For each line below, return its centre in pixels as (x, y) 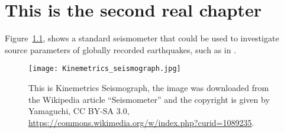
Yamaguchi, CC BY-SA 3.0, (79, 111)
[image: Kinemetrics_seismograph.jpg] (105, 69)
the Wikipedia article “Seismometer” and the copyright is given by (149, 99)
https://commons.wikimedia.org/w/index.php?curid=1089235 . (141, 122)
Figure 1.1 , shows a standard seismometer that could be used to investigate (142, 38)
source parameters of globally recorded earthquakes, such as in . (121, 49)
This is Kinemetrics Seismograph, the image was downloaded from (149, 87)
